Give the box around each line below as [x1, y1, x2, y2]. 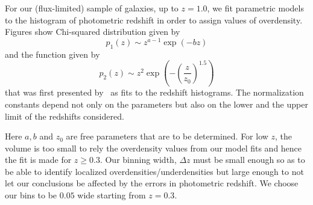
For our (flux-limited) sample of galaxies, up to [5, 2, 179, 14]
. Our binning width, [100, 153, 177, 166]
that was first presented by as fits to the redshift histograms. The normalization [5, 86, 304, 99]
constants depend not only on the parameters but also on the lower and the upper [5, 97, 308, 110]
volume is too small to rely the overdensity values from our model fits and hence [5, 141, 302, 154]
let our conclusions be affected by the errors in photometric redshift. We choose [5, 177, 299, 189]
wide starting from [77, 189, 146, 201]
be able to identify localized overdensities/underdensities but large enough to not [5, 165, 304, 177]
